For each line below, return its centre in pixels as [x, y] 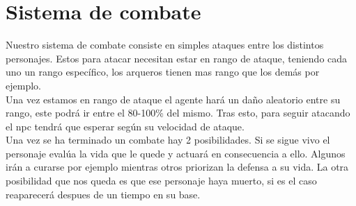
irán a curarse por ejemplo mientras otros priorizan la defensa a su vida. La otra [177, 167]
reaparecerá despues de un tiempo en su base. [103, 194]
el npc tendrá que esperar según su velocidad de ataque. [125, 126]
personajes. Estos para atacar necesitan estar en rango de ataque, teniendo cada [177, 58]
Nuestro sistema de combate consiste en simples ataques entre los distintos [165, 45]
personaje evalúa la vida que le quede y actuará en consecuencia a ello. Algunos [176, 153]
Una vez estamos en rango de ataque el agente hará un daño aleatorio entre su [173, 99]
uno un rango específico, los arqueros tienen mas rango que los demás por [163, 72]
